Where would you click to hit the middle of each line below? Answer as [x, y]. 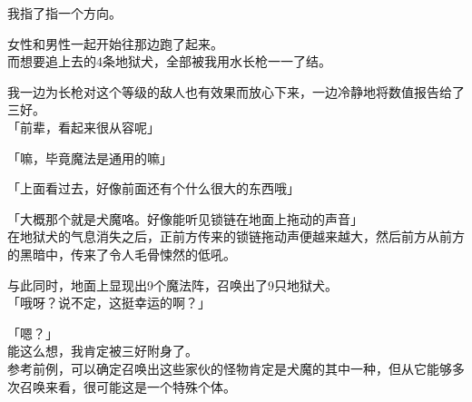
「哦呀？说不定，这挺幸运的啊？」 [109, 303]
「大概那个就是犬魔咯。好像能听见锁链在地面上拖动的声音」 [185, 218]
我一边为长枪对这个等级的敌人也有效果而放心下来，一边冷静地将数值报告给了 [236, 91]
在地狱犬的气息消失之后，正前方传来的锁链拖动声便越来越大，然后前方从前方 [236, 236]
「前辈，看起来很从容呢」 [84, 127]
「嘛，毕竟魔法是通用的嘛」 [90, 157]
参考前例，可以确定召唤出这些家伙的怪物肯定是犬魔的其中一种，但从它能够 [230, 368]
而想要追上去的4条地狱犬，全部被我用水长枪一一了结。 [169, 61]
